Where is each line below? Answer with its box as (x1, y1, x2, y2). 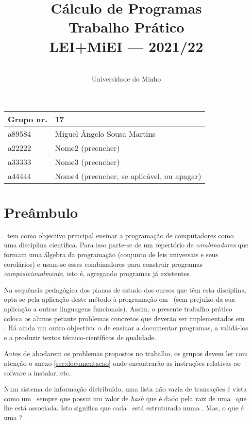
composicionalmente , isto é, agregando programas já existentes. (4, 268, 191, 278)
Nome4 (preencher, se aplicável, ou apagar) (55, 170, 202, 181)
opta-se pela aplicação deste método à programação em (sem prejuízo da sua (4, 294, 235, 304)
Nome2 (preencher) (55, 142, 120, 153)
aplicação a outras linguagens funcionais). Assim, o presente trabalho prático (4, 303, 233, 313)
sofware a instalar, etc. (4, 367, 71, 377)
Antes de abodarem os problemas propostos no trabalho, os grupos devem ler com (4, 348, 248, 359)
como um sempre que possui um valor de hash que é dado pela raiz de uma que (4, 393, 247, 403)
